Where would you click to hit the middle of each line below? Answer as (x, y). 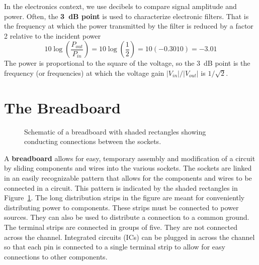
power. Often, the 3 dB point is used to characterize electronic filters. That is (126, 16)
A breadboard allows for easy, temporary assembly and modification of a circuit (130, 158)
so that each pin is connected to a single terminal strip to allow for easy (115, 247)
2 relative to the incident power (53, 35)
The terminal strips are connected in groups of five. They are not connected (121, 227)
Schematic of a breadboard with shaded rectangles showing (115, 131)
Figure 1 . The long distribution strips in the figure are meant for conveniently (124, 197)
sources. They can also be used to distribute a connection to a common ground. (127, 217)
